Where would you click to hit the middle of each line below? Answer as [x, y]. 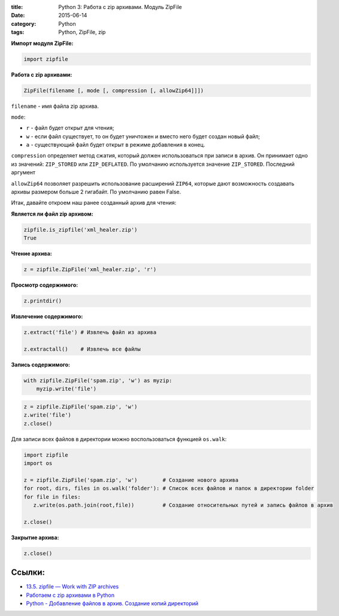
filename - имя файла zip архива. [55, 106]
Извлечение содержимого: [47, 317]
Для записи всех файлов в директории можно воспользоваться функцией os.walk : [119, 439]
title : [17, 7]
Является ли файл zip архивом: [52, 214]
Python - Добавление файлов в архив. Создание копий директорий [112, 603]
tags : [18, 32]
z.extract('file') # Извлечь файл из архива [90, 333]
